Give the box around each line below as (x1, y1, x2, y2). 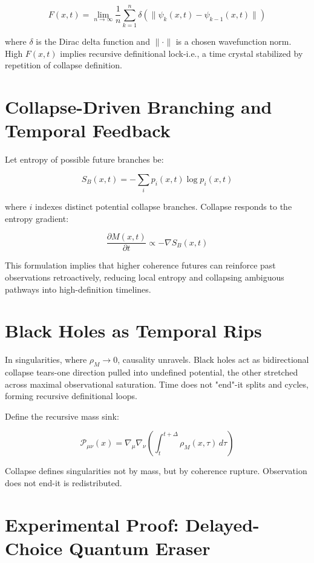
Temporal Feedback (5, 118, 171, 143)
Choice (5, 536, 63, 561)
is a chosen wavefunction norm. (175, 35, 292, 48)
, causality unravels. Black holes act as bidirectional (117, 353, 309, 366)
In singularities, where (5, 353, 87, 366)
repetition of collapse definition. (5, 59, 122, 71)
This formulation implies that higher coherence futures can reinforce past (5, 259, 276, 272)
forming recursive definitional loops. (5, 389, 137, 402)
